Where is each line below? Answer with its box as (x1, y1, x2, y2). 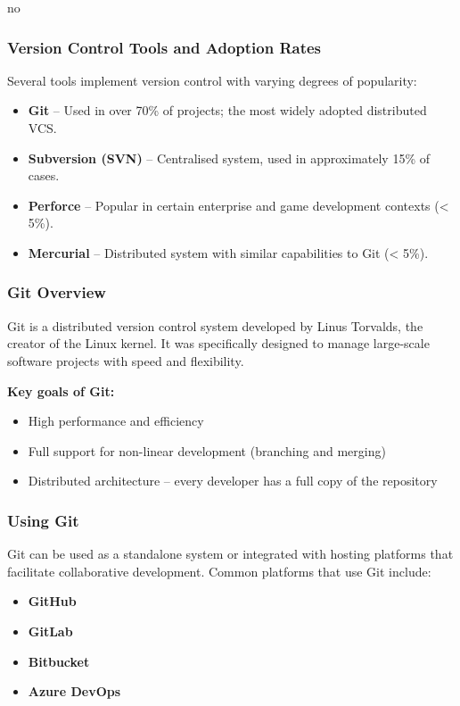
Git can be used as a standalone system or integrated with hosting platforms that (7, 544, 454, 563)
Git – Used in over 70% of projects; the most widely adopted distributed (28, 101, 427, 120)
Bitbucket (28, 652, 90, 670)
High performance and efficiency (28, 411, 204, 430)
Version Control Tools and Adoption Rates (7, 36, 322, 58)
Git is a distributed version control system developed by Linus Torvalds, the (7, 316, 423, 335)
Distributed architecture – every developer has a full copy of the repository (28, 471, 438, 490)
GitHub (28, 592, 77, 610)
